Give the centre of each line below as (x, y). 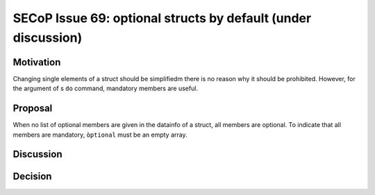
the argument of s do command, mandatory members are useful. (105, 88)
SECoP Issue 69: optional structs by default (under (162, 18)
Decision (32, 177)
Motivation (37, 62)
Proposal (33, 109)
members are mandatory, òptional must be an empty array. (100, 135)
